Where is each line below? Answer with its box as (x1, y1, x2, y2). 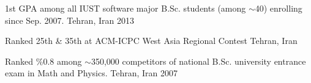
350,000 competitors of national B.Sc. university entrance (91, 54, 306, 67)
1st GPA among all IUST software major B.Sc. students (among (5, 2, 246, 14)
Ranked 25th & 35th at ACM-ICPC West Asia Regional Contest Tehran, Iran (5, 34, 298, 47)
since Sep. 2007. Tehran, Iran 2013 (5, 13, 134, 26)
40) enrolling (255, 2, 302, 14)
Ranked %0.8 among (5, 54, 82, 67)
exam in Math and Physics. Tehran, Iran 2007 (5, 67, 178, 79)
